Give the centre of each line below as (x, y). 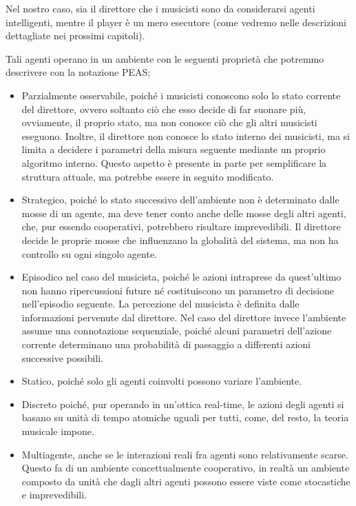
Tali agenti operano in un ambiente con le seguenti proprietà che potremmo (165, 58)
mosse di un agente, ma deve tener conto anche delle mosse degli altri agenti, (184, 213)
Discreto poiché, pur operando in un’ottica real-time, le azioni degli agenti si (183, 404)
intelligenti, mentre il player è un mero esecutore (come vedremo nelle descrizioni (176, 22)
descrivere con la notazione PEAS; (78, 72)
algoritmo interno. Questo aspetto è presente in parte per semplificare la (174, 162)
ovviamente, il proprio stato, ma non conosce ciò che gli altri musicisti (169, 122)
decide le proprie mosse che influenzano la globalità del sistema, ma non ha (180, 240)
